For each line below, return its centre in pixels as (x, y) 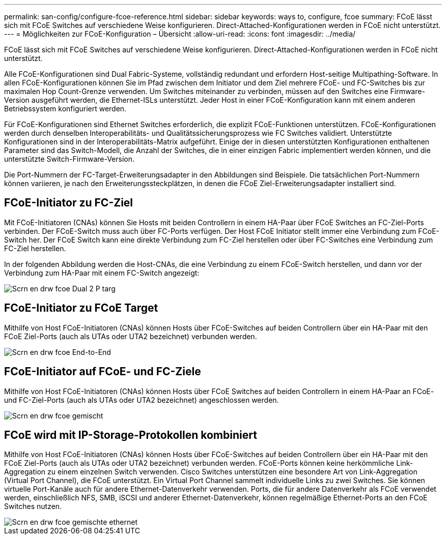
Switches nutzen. (33, 506)
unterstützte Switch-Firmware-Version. (69, 159)
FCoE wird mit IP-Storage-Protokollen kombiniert (131, 435)
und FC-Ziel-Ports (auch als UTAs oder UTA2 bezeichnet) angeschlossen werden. (142, 400)
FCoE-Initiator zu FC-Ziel (69, 203)
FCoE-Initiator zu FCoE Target (81, 308)
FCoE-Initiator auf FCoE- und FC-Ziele (103, 372)
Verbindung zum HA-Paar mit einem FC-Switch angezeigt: (102, 273)
